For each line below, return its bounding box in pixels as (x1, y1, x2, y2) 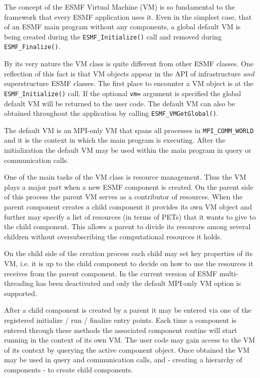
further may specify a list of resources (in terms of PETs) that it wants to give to (4, 211, 256, 222)
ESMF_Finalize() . (4, 41, 61, 52)
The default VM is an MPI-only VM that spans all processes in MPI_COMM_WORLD (4, 124, 254, 135)
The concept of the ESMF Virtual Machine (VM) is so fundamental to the (4, 2, 235, 12)
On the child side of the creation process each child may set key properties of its (4, 248, 253, 259)
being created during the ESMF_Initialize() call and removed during (4, 31, 222, 41)
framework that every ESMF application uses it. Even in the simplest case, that (4, 11, 252, 22)
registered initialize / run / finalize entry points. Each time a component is (4, 314, 237, 325)
